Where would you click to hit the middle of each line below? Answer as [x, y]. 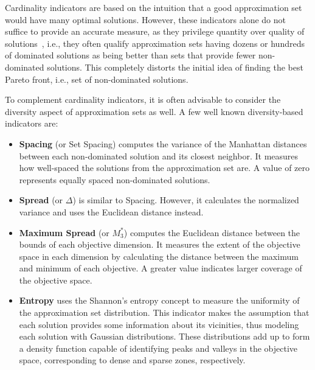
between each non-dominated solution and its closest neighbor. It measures [159, 155]
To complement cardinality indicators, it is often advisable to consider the [143, 99]
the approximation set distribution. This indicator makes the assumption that [164, 312]
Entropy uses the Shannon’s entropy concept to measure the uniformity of [159, 300]
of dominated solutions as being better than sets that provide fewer [130, 55]
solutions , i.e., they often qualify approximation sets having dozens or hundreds [155, 43]
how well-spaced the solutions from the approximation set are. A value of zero [164, 168]
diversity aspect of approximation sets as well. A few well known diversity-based [154, 111]
